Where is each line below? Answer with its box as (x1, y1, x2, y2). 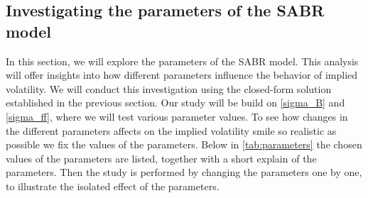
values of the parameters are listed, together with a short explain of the (6, 150, 317, 165)
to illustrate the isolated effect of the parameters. (6, 178, 220, 193)
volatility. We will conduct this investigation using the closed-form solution (6, 81, 332, 96)
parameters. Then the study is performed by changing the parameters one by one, (6, 165, 362, 180)
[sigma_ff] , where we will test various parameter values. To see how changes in (6, 109, 348, 123)
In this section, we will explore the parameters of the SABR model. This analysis (6, 53, 359, 68)
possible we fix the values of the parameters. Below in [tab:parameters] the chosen (6, 137, 362, 152)
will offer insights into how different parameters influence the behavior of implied (6, 67, 358, 82)
